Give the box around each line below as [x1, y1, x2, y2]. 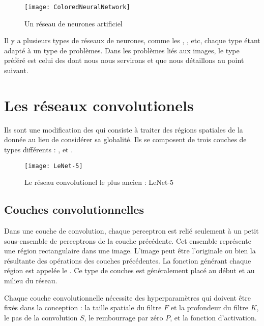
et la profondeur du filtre [170, 302, 248, 313]
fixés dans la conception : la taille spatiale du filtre [4, 302, 162, 313]
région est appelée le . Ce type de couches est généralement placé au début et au [4, 265, 255, 276]
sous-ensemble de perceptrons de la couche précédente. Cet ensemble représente [4, 235, 251, 246]
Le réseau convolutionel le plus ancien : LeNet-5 [24, 177, 173, 187]
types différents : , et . [4, 144, 73, 154]
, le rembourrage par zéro [84, 312, 163, 322]
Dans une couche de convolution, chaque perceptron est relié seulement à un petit [4, 225, 259, 236]
